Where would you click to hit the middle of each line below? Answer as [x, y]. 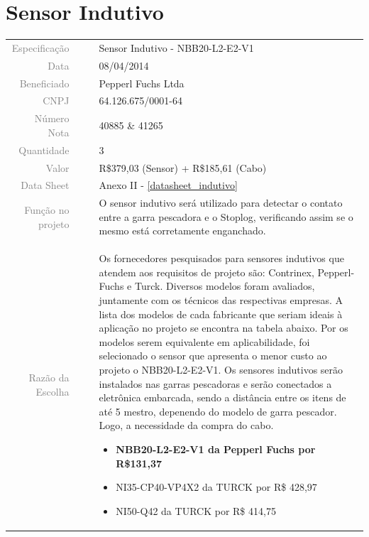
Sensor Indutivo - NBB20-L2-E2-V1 [176, 47]
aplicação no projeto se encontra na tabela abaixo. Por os [224, 328]
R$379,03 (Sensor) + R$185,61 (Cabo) [183, 167]
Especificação [40, 47]
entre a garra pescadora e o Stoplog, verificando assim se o [226, 216]
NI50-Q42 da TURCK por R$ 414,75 [196, 510]
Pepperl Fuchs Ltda [142, 83]
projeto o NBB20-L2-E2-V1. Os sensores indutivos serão [221, 369]
